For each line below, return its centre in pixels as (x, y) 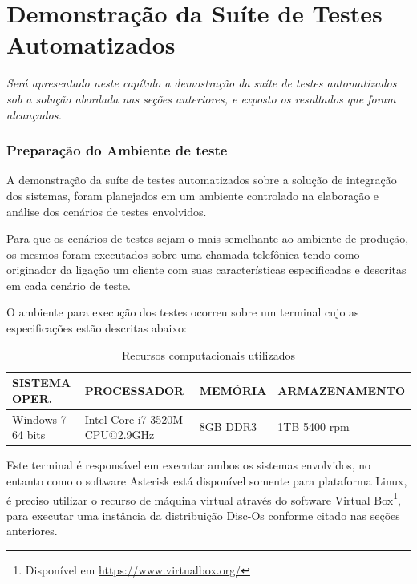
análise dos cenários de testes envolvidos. (107, 211)
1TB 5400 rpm (314, 427)
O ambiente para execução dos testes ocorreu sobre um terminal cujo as (183, 312)
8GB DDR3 (228, 427)
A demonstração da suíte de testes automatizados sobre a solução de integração (202, 180)
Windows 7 (39, 419)
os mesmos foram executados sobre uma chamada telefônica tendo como (183, 254)
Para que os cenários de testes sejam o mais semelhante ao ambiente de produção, (208, 238)
